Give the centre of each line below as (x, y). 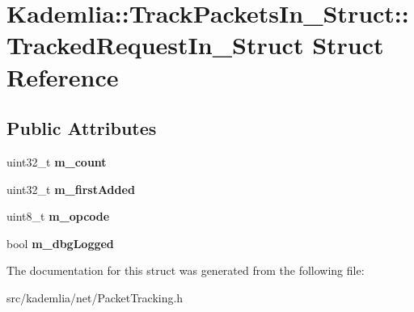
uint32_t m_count (57, 161)
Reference (63, 76)
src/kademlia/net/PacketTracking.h (95, 297)
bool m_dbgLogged (60, 243)
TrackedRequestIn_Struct (155, 45)
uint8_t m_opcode (58, 216)
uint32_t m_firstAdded (71, 189)
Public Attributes (82, 128)
